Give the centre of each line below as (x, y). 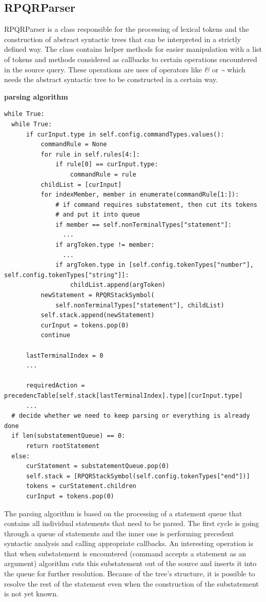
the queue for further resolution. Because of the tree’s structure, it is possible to (130, 574)
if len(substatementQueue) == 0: (68, 436)
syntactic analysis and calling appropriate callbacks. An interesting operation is (129, 543)
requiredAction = (55, 386)
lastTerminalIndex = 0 (65, 355)
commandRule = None (74, 144)
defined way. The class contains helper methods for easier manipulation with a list (133, 49)
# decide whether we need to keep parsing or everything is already (131, 416)
